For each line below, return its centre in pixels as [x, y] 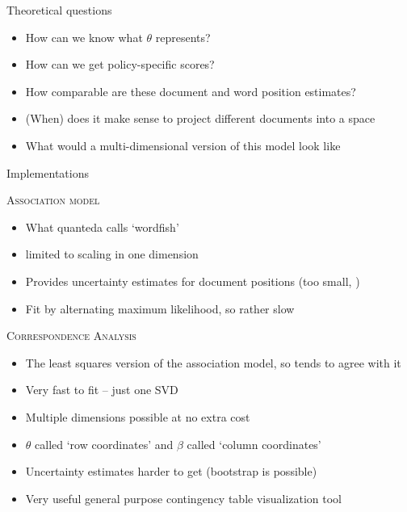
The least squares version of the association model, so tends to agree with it [213, 362]
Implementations [48, 172]
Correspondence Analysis [71, 336]
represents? [183, 37]
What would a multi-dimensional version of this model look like [183, 145]
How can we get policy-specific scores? [120, 64]
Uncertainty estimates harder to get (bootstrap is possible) [171, 471]
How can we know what [84, 37]
